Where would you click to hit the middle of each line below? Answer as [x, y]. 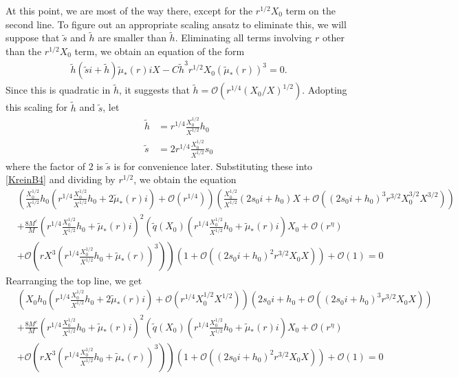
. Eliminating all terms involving [243, 38]
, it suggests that [154, 90]
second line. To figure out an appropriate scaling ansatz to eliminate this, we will [176, 24]
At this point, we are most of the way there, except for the [129, 10]
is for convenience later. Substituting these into [213, 166]
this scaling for [37, 107]
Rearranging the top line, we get [74, 280]
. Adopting [325, 90]
